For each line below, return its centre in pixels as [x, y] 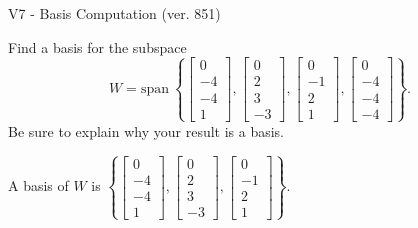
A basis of [38, 185]
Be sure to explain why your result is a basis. [146, 130]
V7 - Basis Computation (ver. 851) [114, 13]
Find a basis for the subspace [97, 46]
